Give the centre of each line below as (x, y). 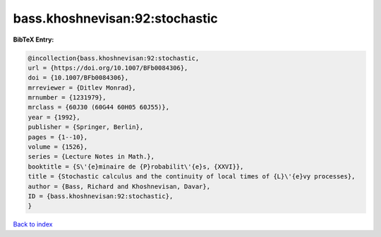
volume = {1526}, (58, 147)
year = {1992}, (54, 117)
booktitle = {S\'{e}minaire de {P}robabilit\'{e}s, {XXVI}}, (136, 166)
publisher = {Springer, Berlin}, (86, 127)
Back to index (33, 224)
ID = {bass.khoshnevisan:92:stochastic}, (101, 196)
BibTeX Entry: (34, 39)
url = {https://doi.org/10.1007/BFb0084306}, (108, 68)
